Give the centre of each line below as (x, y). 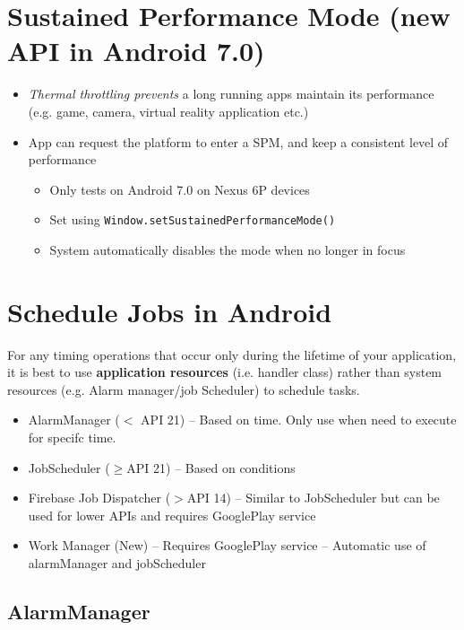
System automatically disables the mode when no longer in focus (228, 249)
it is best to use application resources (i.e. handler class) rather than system (225, 372)
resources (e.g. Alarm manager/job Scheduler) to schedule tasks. (184, 389)
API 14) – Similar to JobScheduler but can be (313, 498)
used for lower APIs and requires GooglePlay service (172, 515)
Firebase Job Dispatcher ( (99, 498)
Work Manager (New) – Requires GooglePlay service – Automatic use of (227, 545)
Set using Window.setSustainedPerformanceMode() (193, 219)
